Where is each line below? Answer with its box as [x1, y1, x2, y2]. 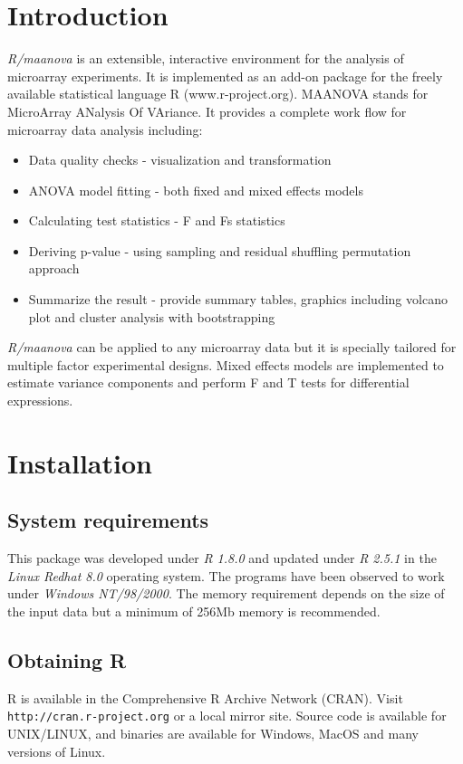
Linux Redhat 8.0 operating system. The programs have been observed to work [7, 566, 445, 585]
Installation [7, 444, 152, 481]
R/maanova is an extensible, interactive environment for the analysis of [7, 49, 404, 68]
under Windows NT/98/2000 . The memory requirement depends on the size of [7, 584, 445, 603]
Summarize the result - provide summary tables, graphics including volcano [28, 290, 448, 309]
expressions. [7, 391, 73, 410]
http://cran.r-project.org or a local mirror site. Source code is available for [7, 706, 447, 725]
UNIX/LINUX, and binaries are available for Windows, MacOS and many [7, 724, 419, 743]
